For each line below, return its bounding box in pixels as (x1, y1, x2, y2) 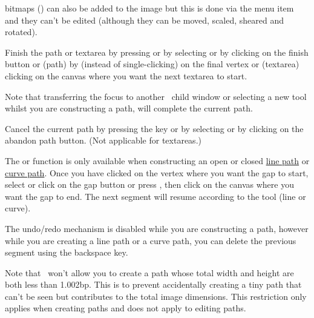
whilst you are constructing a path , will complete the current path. (5, 102, 253, 114)
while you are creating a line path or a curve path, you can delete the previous (5, 234, 296, 247)
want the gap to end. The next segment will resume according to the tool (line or (5, 190, 306, 202)
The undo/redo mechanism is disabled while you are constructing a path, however (5, 222, 309, 234)
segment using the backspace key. (5, 246, 128, 259)
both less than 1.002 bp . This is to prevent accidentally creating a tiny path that (5, 278, 302, 291)
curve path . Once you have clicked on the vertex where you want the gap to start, (5, 166, 309, 179)
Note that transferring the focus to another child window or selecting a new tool (5, 90, 307, 102)
